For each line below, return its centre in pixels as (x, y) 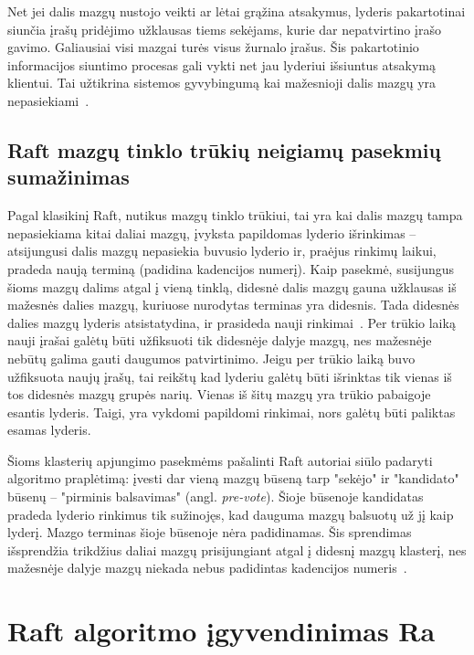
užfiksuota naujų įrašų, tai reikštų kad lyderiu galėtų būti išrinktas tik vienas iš (230, 376)
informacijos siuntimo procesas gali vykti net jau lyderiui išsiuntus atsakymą (221, 64)
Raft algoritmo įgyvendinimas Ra (221, 631)
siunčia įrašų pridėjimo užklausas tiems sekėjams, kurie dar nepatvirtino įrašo (224, 29)
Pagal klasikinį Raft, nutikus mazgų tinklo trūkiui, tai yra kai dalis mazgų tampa (235, 215)
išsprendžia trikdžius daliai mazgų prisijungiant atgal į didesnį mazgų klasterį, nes (237, 549)
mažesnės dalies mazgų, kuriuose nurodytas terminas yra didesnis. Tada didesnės (233, 305)
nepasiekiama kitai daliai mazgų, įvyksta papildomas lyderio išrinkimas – (212, 232)
